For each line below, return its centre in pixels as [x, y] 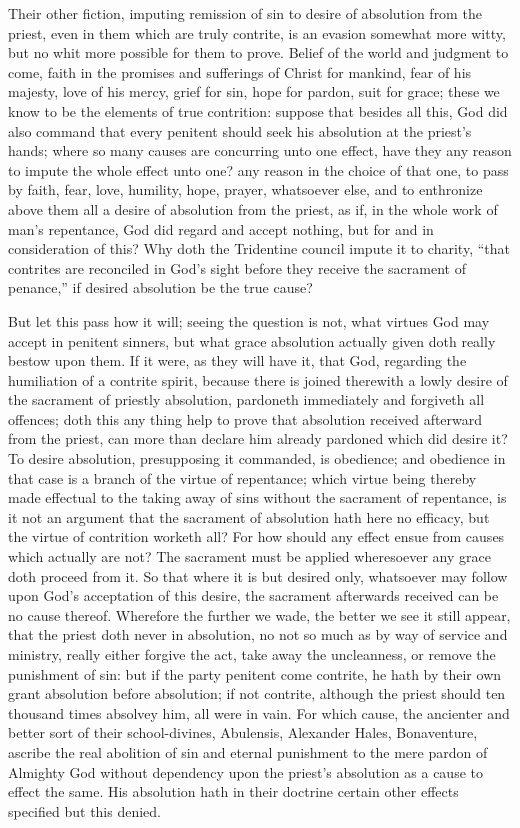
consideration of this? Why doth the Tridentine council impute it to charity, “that [259, 248]
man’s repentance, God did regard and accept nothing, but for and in [221, 228]
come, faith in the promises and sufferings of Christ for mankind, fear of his [240, 71]
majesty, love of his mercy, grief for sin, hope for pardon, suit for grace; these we [254, 91]
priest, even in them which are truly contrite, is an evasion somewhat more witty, [257, 32]
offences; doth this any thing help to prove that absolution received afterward [245, 418]
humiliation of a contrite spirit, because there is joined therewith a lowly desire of [258, 379]
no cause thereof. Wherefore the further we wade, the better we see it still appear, [259, 614]
